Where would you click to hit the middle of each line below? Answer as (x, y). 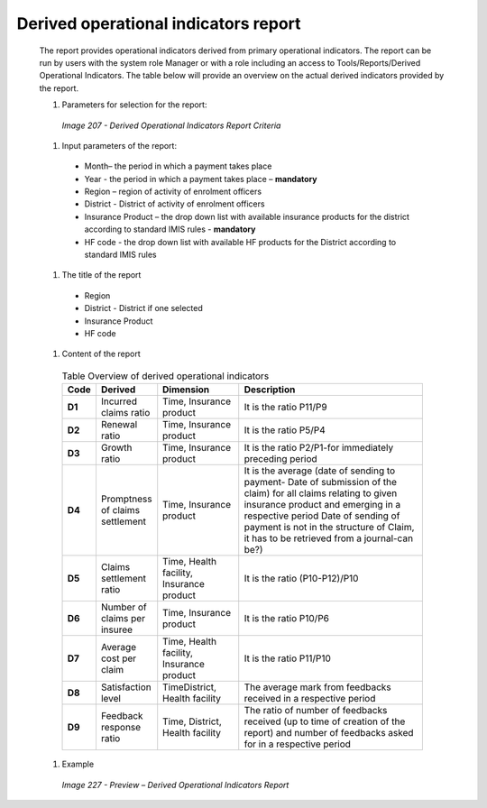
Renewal (119, 425)
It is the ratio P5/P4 (285, 430)
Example (78, 764)
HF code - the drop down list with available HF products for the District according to (240, 242)
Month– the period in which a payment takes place (178, 166)
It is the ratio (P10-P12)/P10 (301, 579)
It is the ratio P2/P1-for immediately (319, 448)
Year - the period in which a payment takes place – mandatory (201, 179)
